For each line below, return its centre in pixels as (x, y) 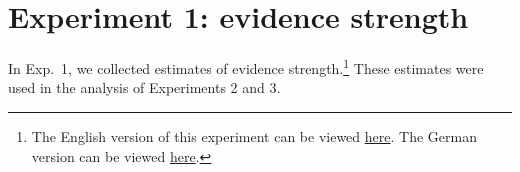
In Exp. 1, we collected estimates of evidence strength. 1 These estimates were (246, 66)
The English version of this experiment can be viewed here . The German (254, 135)
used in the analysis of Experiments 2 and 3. (144, 87)
